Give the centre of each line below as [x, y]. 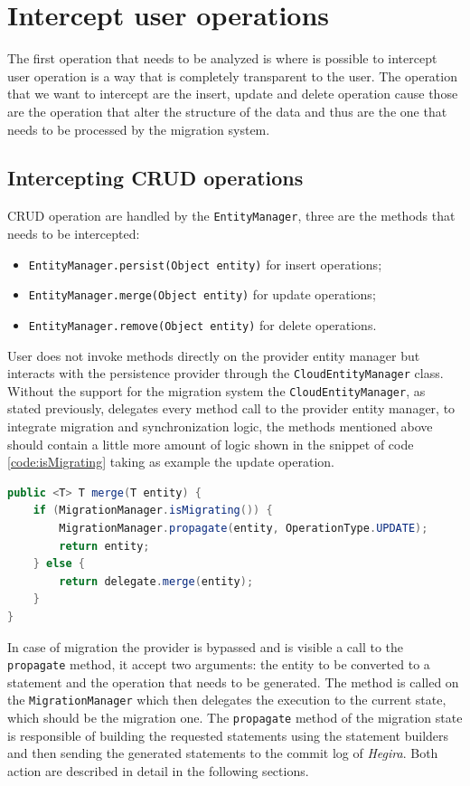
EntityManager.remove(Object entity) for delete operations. [202, 324]
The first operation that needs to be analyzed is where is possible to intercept [222, 58]
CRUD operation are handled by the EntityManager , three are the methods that [231, 216]
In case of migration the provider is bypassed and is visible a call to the [206, 646]
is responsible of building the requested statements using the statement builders [228, 735]
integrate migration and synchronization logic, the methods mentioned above [220, 426]
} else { [59, 564]
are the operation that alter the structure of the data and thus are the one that [227, 111]
